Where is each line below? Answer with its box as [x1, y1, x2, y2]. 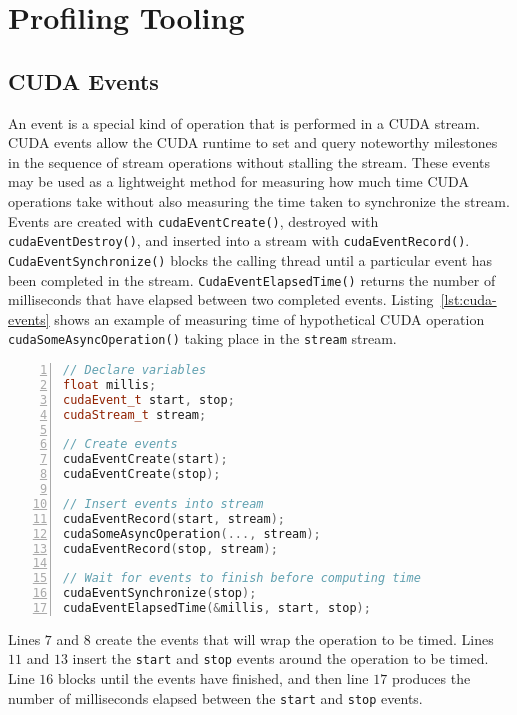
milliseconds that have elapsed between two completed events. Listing [8, 289, 434, 310]
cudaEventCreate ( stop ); [63, 467, 221, 482]
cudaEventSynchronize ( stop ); [63, 586, 257, 601]
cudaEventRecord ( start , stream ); [63, 511, 285, 526]
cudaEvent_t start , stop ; [63, 392, 235, 407]
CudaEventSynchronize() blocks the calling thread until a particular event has [8, 249, 493, 270]
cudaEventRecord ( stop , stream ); [63, 541, 278, 556]
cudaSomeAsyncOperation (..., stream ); [63, 526, 321, 541]
